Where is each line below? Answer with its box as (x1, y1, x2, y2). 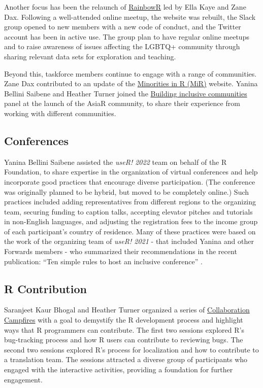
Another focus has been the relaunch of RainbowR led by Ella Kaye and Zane (4, 2, 246, 12)
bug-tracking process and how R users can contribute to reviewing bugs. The (4, 334, 243, 345)
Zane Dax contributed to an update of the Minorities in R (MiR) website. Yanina (4, 78, 258, 89)
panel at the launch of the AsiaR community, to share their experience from (4, 98, 240, 109)
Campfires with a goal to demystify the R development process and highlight (4, 314, 243, 325)
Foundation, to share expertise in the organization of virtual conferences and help (4, 166, 258, 177)
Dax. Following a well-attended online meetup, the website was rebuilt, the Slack (4, 11, 256, 22)
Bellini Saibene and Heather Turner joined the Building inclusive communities (4, 88, 247, 98)
